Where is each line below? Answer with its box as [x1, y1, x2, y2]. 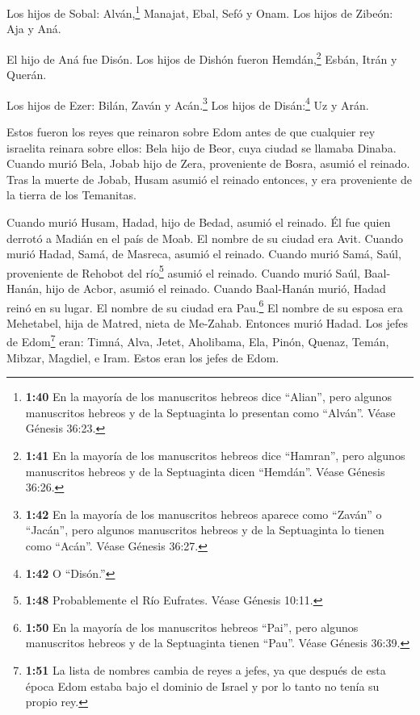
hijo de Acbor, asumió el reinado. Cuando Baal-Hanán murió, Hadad [45, 279, 386, 296]
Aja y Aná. [6, 20, 61, 37]
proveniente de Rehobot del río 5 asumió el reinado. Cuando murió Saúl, [6, 261, 360, 281]
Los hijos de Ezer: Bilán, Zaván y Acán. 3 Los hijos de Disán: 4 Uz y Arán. [6, 94, 369, 113]
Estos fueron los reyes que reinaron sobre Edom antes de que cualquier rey [6, 123, 376, 140]
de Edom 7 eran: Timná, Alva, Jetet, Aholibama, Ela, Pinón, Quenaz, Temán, [6, 331, 389, 350]
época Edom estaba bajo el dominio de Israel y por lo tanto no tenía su [25, 677, 380, 694]
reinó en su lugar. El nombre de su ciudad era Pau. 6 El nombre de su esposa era [6, 296, 403, 316]
